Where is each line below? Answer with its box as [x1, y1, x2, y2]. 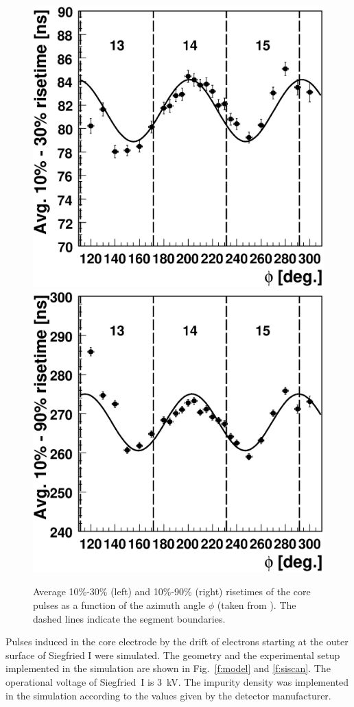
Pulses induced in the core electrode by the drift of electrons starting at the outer [5, 634, 349, 649]
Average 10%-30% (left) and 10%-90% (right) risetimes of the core [33, 584, 311, 599]
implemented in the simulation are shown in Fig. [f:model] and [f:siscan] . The [5, 661, 331, 675]
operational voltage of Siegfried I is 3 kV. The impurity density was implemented [5, 675, 349, 689]
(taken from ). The [217, 598, 296, 612]
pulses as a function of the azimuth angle [33, 598, 206, 612]
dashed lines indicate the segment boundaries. [33, 611, 226, 625]
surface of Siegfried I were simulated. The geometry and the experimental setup [5, 647, 340, 662]
